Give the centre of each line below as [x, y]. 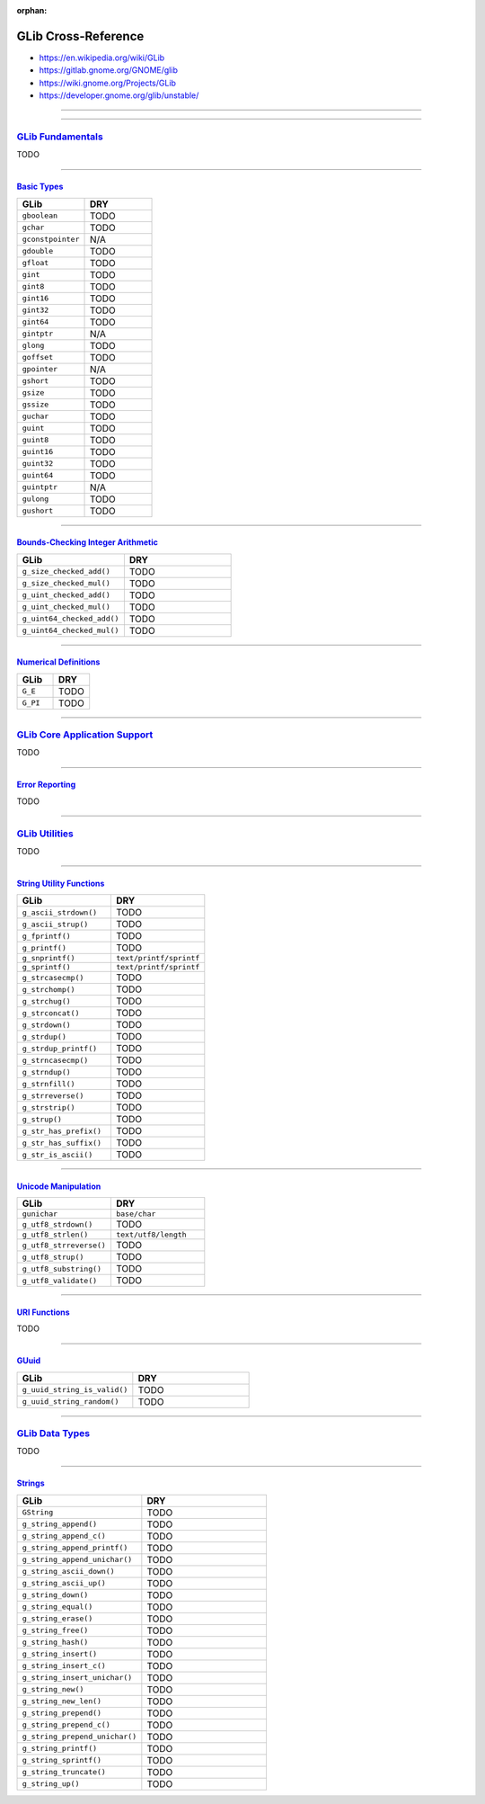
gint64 [35, 322]
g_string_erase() [57, 1619]
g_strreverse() [53, 1096]
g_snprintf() [48, 958]
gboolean [40, 216]
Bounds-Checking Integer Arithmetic [88, 542]
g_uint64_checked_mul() [71, 631]
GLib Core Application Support [85, 735]
